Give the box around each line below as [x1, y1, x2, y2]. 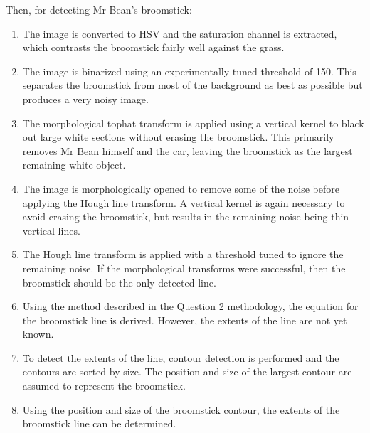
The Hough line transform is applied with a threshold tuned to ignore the [22, 247, 344, 262]
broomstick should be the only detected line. [22, 274, 216, 289]
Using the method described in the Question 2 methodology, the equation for [22, 299, 359, 314]
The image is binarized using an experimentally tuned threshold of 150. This [22, 63, 356, 78]
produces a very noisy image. [22, 91, 149, 106]
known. [22, 326, 54, 341]
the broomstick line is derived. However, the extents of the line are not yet [22, 312, 347, 327]
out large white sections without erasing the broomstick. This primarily [22, 129, 334, 144]
